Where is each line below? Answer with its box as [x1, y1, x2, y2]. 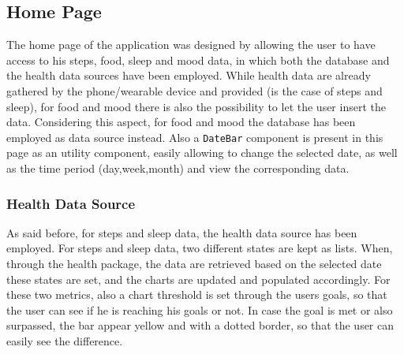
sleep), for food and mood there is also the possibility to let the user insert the [6, 98, 386, 114]
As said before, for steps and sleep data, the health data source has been [6, 224, 357, 240]
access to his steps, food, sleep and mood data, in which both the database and [6, 51, 390, 68]
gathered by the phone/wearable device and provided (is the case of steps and [6, 82, 383, 99]
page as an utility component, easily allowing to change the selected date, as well [6, 144, 398, 161]
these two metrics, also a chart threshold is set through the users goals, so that [6, 286, 387, 303]
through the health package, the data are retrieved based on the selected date [6, 255, 382, 272]
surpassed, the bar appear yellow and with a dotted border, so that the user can [6, 317, 395, 334]
